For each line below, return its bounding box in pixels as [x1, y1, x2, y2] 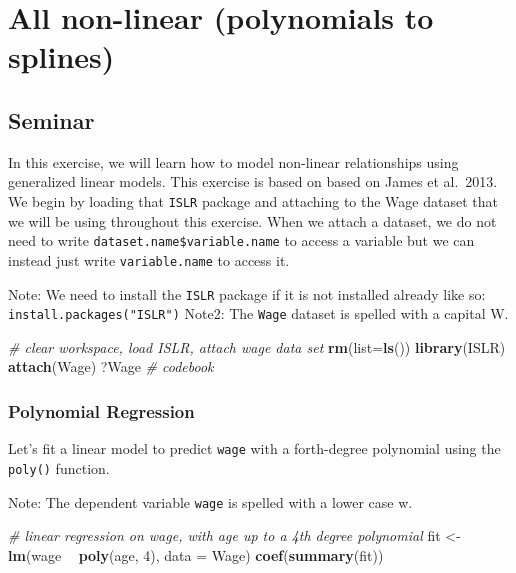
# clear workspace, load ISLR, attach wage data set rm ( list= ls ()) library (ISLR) [8, 336, 506, 357]
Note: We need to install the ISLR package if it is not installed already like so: [8, 283, 486, 304]
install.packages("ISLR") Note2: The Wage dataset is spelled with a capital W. [8, 303, 509, 324]
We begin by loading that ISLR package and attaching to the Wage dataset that [8, 190, 498, 211]
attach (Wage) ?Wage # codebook [8, 356, 214, 377]
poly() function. [8, 457, 110, 478]
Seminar [8, 104, 95, 135]
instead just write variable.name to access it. [8, 249, 290, 270]
